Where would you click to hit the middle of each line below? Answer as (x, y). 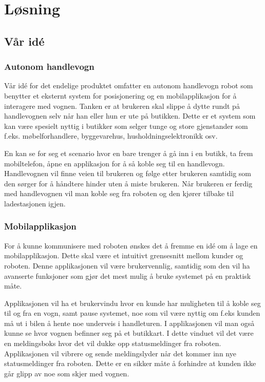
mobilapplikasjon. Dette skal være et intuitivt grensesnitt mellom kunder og (124, 255)
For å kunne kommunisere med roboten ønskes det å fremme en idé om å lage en (131, 245)
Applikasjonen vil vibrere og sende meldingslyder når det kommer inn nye (120, 353)
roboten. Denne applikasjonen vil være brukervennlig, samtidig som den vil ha (127, 265)
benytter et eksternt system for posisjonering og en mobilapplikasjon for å (120, 95)
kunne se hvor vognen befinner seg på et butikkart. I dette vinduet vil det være (129, 333)
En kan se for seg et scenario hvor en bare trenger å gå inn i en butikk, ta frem (129, 153)
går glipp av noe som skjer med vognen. (67, 373)
